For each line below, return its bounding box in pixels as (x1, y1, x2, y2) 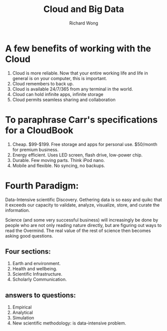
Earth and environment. (12, 260, 61, 266)
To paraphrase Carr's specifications (5, 114, 158, 125)
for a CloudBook (5, 124, 74, 136)
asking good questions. (5, 232, 53, 238)
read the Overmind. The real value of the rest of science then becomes (5, 227, 151, 233)
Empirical (12, 304, 32, 310)
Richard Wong (69, 20, 99, 26)
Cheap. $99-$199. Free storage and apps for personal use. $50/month (12, 141, 158, 147)
